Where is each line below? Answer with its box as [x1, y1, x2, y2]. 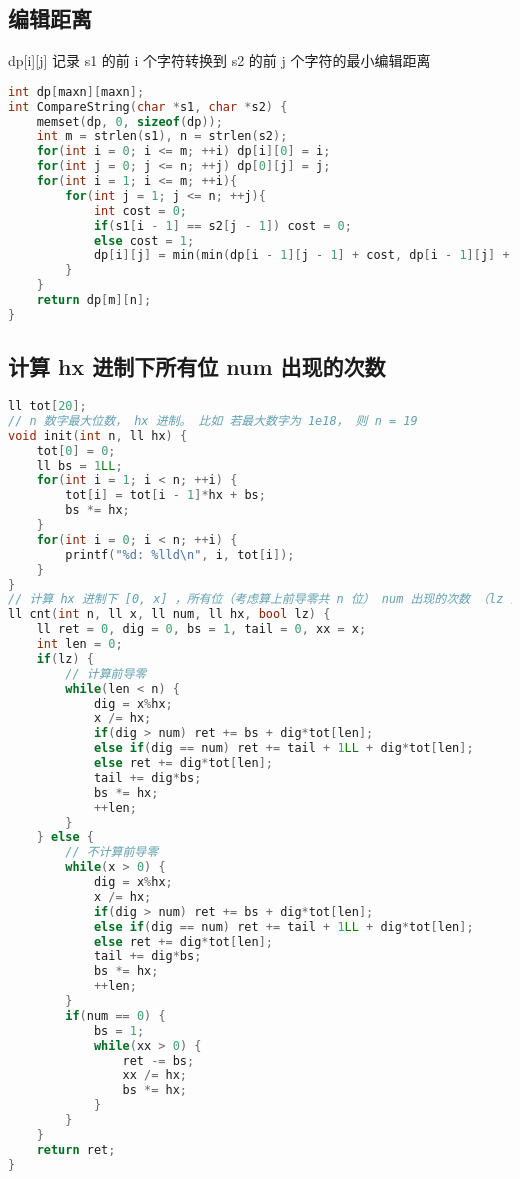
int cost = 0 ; [93, 203, 188, 218]
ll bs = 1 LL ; [36, 458, 123, 473]
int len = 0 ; [36, 637, 123, 651]
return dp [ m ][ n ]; [36, 293, 152, 308]
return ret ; [36, 1142, 116, 1157]
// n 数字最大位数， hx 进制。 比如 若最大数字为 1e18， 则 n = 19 [8, 413, 418, 428]
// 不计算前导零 [65, 845, 159, 860]
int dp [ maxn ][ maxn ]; [8, 84, 145, 99]
